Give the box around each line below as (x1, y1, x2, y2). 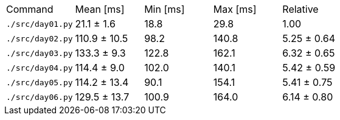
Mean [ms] (75, 3, 125, 15)
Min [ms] (144, 3, 185, 15)
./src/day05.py (6, 77, 73, 87)
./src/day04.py (6, 63, 73, 72)
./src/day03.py (6, 48, 73, 58)
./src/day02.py (6, 34, 73, 43)
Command (6, 3, 54, 15)
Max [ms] (213, 3, 257, 15)
